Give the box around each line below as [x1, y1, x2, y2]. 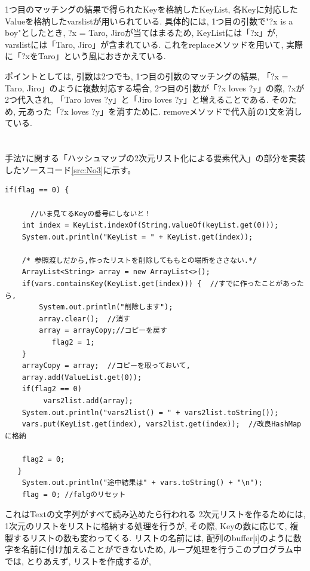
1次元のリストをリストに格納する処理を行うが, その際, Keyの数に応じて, [5, 519, 287, 532]
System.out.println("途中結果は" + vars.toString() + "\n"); [22, 478, 263, 487]
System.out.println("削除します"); [39, 303, 173, 312]
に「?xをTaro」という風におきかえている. [5, 50, 166, 62]
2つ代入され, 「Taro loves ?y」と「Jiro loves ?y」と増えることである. [5, 93, 269, 106]
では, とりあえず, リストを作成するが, [5, 554, 151, 567]
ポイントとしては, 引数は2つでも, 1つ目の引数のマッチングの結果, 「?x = [5, 69, 288, 82]
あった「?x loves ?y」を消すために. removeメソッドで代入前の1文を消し [26, 105, 302, 117]
